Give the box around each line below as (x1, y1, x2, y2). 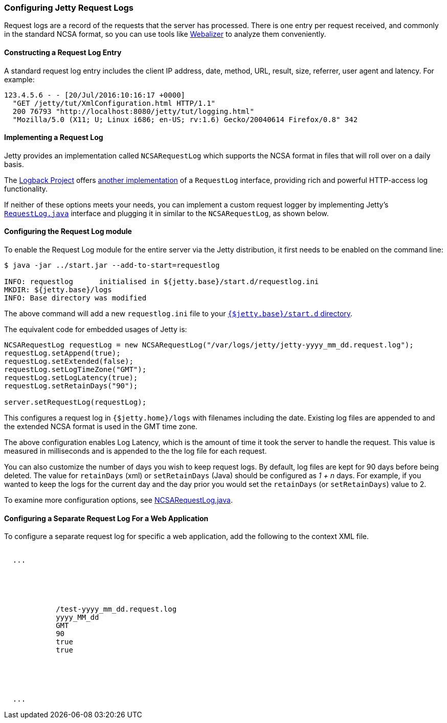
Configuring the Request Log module (4, 227, 132, 236)
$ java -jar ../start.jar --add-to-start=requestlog (4, 261, 220, 270)
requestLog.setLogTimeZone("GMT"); (4, 365, 147, 374)
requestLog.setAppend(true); (4, 349, 121, 358)
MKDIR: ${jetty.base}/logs (4, 286, 112, 294)
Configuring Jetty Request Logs (4, 3, 134, 13)
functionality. (4, 184, 48, 193)
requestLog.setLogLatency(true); (4, 374, 138, 382)
